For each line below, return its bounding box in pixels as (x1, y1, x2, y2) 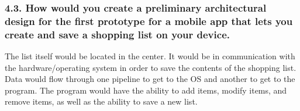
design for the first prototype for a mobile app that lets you (5, 13, 293, 28)
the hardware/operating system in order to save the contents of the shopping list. (5, 61, 296, 73)
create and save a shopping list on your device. (5, 27, 230, 41)
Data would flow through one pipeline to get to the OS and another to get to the (5, 73, 295, 85)
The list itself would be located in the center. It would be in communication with (5, 50, 295, 62)
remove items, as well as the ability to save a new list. (5, 95, 198, 108)
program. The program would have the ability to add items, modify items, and (5, 84, 287, 96)
